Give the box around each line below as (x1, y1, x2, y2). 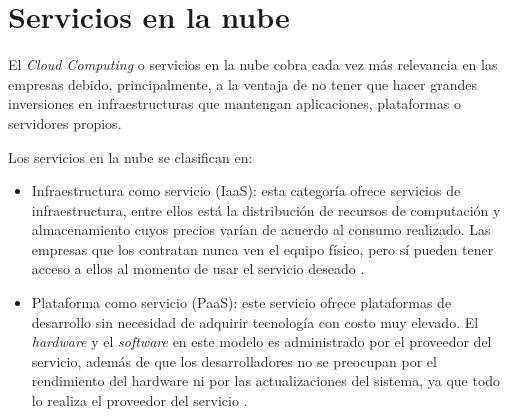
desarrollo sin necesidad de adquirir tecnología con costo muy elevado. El (31, 311, 479, 332)
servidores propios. (8, 112, 122, 133)
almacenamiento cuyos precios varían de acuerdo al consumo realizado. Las (31, 219, 491, 240)
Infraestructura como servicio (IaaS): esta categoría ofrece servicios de (31, 180, 461, 201)
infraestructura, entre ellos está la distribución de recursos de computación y (31, 199, 501, 220)
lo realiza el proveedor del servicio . (31, 390, 248, 411)
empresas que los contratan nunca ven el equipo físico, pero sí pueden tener (31, 238, 494, 259)
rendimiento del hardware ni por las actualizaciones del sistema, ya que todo (31, 370, 501, 391)
